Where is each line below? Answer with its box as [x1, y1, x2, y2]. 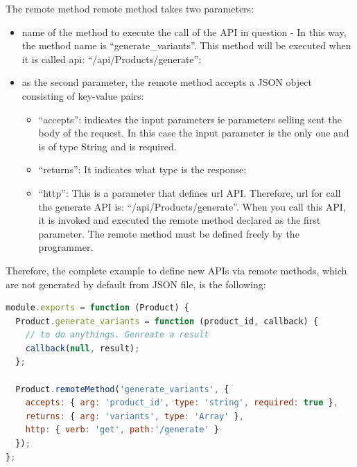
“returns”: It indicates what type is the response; [38, 162, 247, 177]
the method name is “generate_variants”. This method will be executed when [21, 38, 351, 53]
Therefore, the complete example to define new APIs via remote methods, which [6, 263, 347, 277]
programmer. [38, 240, 94, 254]
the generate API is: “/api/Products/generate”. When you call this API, [38, 199, 346, 213]
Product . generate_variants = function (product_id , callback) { [15, 316, 319, 326]
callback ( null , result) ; [25, 343, 140, 353]
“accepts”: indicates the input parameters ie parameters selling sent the [38, 112, 342, 126]
